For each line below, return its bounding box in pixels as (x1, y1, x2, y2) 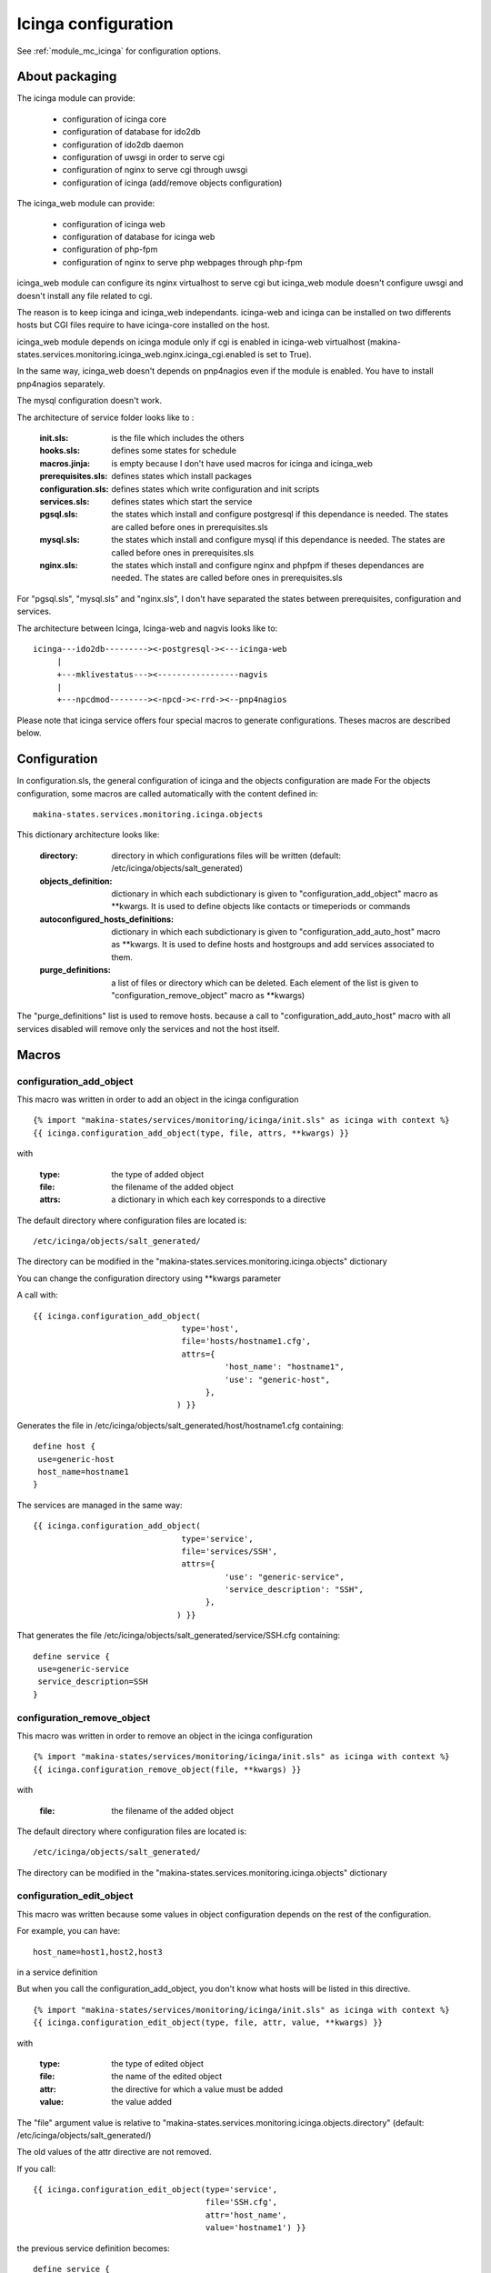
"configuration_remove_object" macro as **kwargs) (111, 990, 306, 1001)
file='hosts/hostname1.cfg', (181, 1337, 311, 1347)
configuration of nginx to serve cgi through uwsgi (62, 165, 248, 175)
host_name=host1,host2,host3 (33, 1947, 163, 1957)
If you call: (16, 2163, 56, 2174)
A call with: (16, 1289, 59, 1300)
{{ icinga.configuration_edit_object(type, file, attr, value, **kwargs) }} (33, 2018, 384, 2028)
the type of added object (111, 1168, 205, 1179)
